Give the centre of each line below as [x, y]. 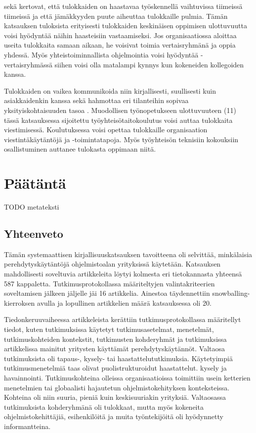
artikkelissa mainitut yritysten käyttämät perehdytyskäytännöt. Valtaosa [114, 349]
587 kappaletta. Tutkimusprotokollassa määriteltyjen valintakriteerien [109, 283]
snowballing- [231, 293]
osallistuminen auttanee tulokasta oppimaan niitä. [80, 149]
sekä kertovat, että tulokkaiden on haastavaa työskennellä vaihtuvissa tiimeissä [123, 6]
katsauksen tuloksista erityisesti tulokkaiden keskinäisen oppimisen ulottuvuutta [126, 26]
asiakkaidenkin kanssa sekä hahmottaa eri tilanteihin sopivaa [96, 100]
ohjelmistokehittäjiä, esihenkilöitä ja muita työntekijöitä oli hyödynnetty [114, 416]
